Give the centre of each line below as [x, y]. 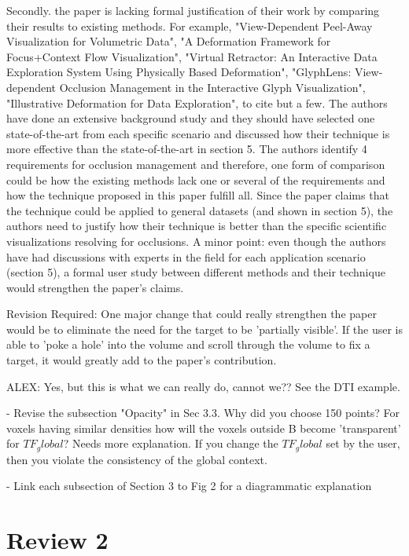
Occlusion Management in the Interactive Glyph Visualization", [212, 87]
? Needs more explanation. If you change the [171, 443]
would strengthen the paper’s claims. [95, 287]
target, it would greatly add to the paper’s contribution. [142, 360]
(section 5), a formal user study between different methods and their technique [196, 272]
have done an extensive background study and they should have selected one [191, 118]
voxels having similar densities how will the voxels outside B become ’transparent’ [204, 428]
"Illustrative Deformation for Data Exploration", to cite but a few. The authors [197, 102]
